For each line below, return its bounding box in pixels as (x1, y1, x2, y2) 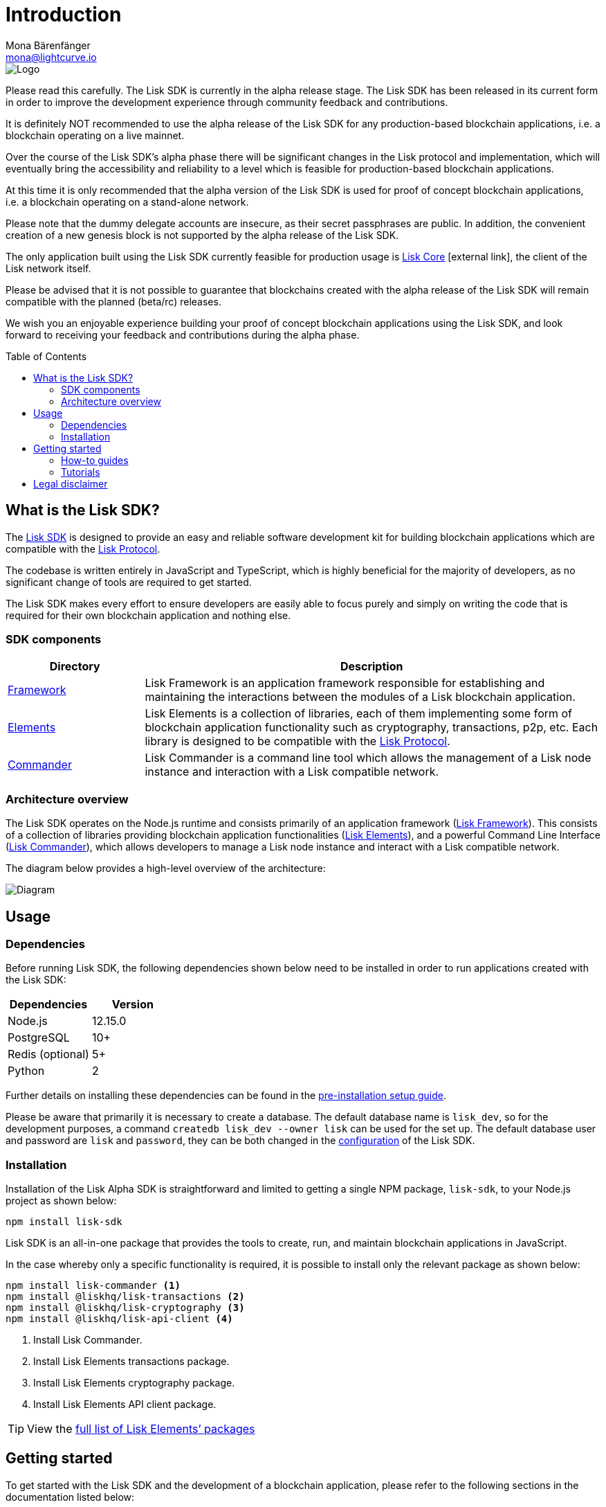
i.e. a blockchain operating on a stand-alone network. (6, 195, 249, 208)
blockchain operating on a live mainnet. (6, 129, 185, 141)
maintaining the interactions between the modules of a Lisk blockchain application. (145, 690, 576, 704)
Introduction (6, 3, 122, 26)
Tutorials (61, 465, 100, 478)
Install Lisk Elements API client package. (33, 1398, 217, 1411)
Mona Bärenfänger (6, 39, 91, 51)
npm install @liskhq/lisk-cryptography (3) (6, 1302, 245, 1314)
